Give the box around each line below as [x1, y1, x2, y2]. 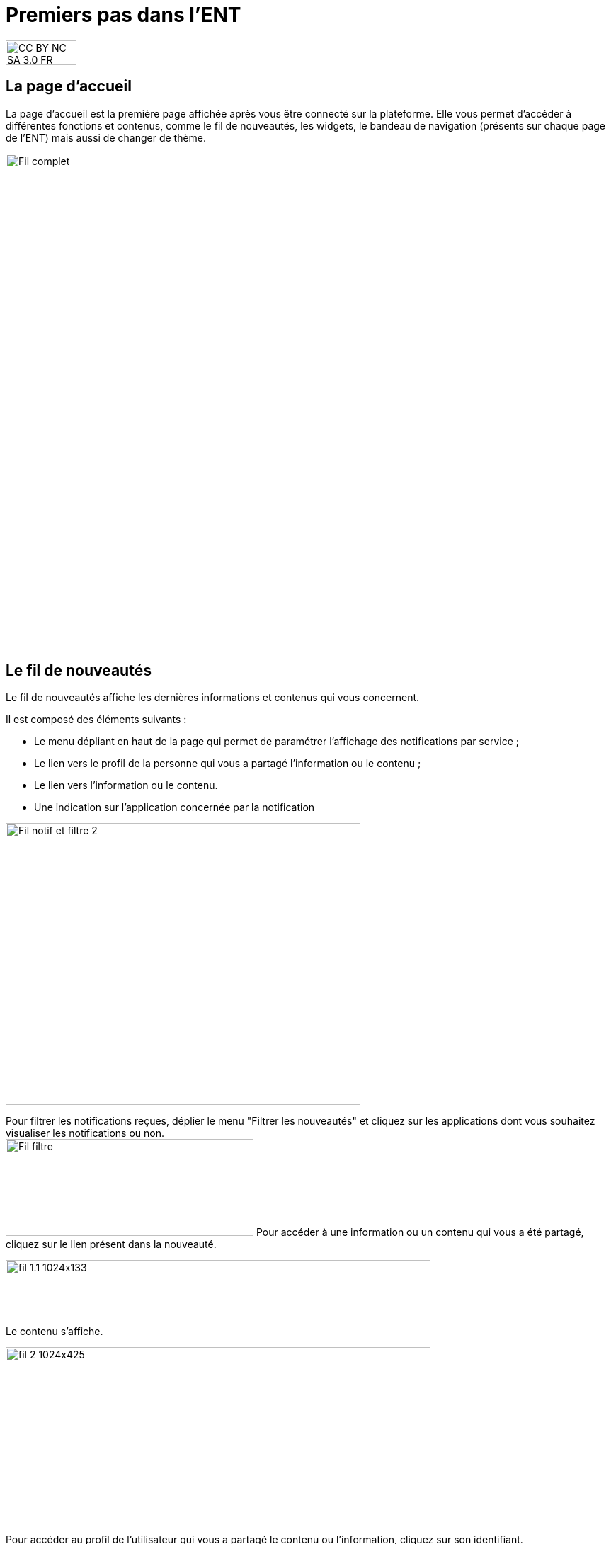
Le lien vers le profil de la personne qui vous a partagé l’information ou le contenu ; [34, 757, 421, 770]
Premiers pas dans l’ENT [6, 3, 241, 27]
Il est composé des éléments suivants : [6, 713, 187, 726]
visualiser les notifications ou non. [6, 1127, 164, 1140]
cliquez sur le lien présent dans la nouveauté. [6, 1238, 217, 1251]
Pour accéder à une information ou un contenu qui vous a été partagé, [256, 1226, 584, 1239]
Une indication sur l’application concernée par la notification [34, 801, 315, 814]
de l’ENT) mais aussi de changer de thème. [6, 131, 207, 144]
